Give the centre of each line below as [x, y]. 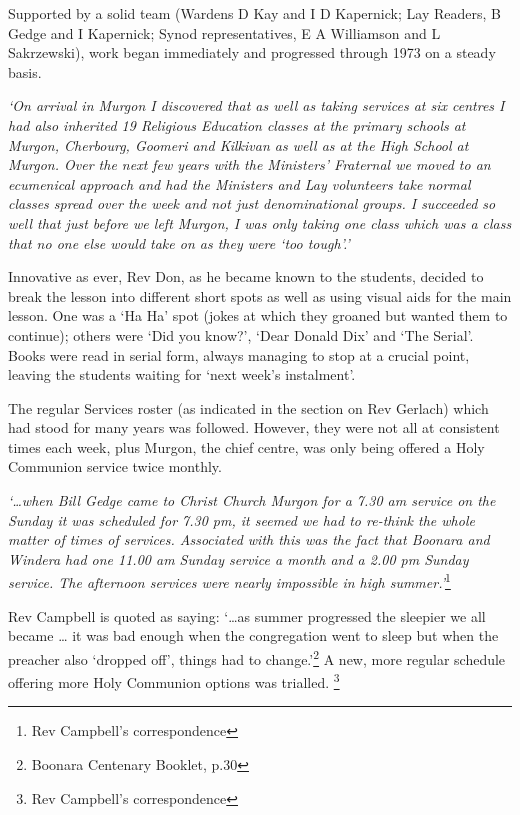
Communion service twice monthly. [115, 466]
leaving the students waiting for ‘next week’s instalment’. [182, 374]
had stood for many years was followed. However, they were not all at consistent [254, 427]
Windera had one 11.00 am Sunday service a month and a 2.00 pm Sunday [238, 558]
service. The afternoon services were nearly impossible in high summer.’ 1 [229, 581]
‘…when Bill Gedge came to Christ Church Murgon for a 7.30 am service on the [252, 500]
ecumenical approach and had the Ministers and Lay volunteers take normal [239, 183]
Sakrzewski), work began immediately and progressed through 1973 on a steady [252, 52]
